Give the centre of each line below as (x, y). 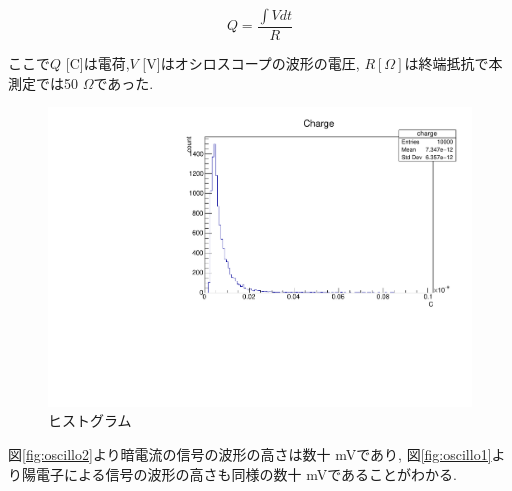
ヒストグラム (90, 420)
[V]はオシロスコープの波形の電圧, (251, 63)
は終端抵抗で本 (453, 63)
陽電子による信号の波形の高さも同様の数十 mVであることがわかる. (239, 473)
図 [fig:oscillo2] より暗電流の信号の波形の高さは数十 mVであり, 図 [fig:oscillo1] (250, 454)
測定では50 (43, 82)
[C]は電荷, (97, 63)
